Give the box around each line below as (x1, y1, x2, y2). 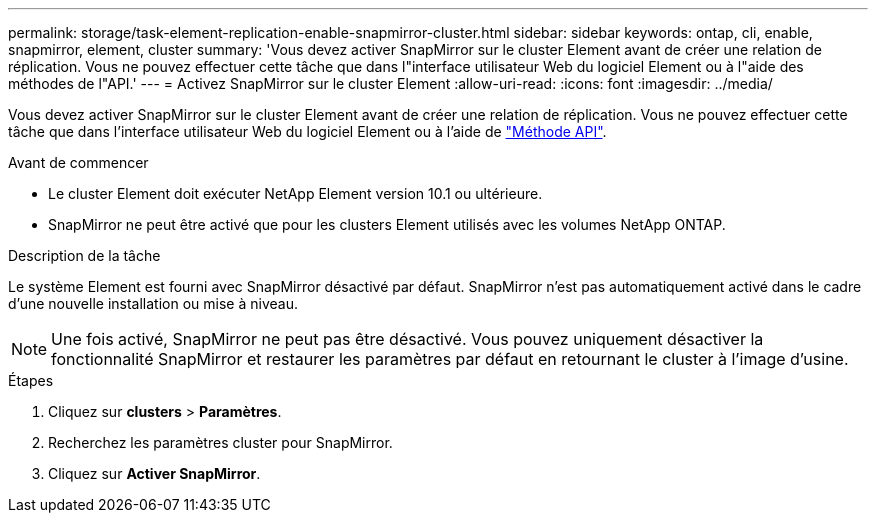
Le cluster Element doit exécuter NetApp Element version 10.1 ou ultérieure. (48, 185, 543, 202)
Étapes (8, 372, 54, 389)
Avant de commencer (8, 154, 149, 171)
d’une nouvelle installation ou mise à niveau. (8, 295, 298, 312)
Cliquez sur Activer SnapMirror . (48, 465, 261, 482)
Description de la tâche (8, 247, 161, 264)
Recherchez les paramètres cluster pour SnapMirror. (48, 434, 393, 451)
